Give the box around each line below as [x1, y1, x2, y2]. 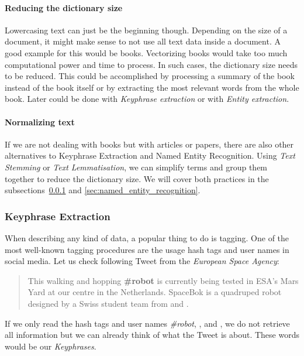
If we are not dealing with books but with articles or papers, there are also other [5, 138, 294, 150]
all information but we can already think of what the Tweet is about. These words [5, 328, 299, 341]
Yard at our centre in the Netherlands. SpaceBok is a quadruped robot [27, 286, 282, 298]
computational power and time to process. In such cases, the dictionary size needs [5, 58, 298, 70]
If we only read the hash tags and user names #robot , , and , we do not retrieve [5, 317, 290, 329]
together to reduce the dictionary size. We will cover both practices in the [5, 172, 269, 184]
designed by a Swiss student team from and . [27, 297, 189, 309]
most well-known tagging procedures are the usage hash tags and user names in [5, 243, 289, 255]
